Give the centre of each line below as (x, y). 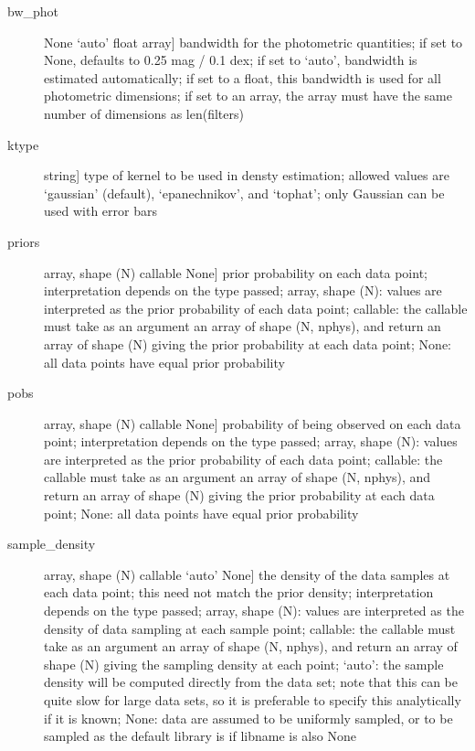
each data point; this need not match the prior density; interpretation (239, 592)
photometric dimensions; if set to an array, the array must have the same (248, 96)
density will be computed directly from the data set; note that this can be (251, 682)
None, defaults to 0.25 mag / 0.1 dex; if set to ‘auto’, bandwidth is (231, 60)
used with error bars (100, 211)
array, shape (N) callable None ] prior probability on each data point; (236, 272)
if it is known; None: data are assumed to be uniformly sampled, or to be (248, 718)
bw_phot (33, 11)
